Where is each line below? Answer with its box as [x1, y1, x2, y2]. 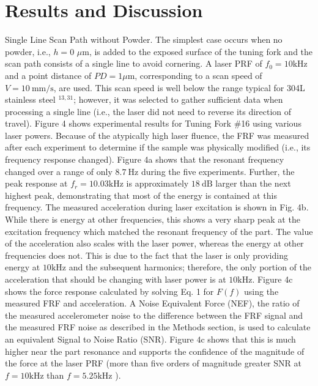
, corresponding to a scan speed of [135, 69, 262, 81]
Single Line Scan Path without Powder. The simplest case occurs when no [5, 33, 283, 46]
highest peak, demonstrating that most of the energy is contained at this [5, 188, 277, 201]
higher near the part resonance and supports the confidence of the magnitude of [5, 344, 305, 357]
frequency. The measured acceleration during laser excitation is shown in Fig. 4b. [5, 201, 309, 213]
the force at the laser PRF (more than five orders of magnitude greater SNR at [5, 357, 301, 369]
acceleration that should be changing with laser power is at [5, 273, 226, 285]
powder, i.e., [5, 45, 51, 58]
